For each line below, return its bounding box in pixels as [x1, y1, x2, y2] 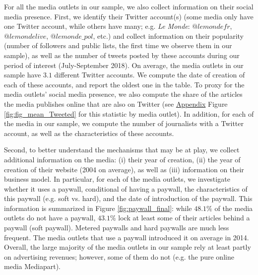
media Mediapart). [4, 261, 61, 272]
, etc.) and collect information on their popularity [93, 30, 244, 41]
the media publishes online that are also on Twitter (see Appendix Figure [4, 98, 228, 109]
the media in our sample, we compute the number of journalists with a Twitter [4, 118, 244, 129]
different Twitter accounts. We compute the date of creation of [54, 69, 245, 80]
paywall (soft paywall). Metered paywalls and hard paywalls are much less [4, 222, 229, 233]
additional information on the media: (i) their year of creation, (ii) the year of [4, 154, 241, 164]
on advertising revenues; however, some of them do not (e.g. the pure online [4, 251, 234, 262]
